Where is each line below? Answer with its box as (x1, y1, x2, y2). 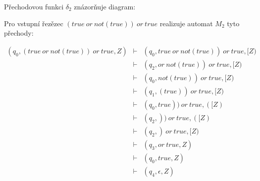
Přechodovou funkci (4, 1, 64, 11)
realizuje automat (159, 18, 213, 28)
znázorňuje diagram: (74, 1, 136, 11)
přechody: (4, 28, 34, 38)
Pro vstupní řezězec (4, 18, 63, 28)
